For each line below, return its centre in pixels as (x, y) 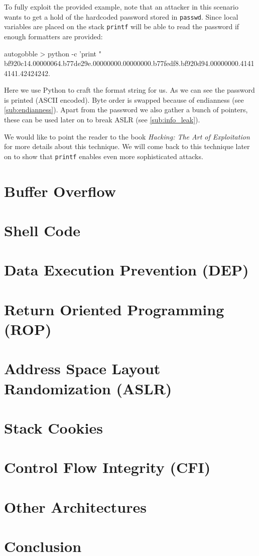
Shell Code (42, 230)
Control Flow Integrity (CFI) (107, 467)
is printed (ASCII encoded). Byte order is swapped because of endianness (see (124, 99)
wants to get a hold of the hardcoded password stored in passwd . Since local (121, 16)
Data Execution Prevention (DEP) (126, 270)
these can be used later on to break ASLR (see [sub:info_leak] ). (102, 120)
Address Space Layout (82, 368)
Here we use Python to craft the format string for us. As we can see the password (129, 90)
